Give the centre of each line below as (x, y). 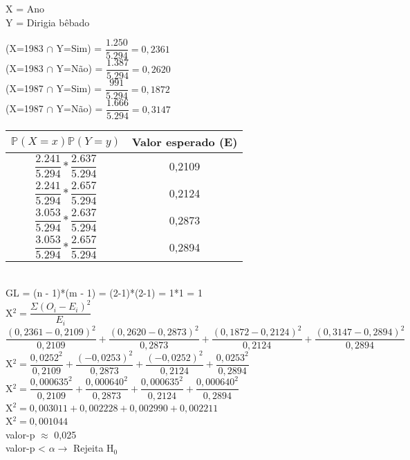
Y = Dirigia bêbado (48, 22)
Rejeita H (94, 448)
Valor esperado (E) (185, 142)
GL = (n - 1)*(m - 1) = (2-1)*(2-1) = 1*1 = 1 (104, 293)
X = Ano (25, 8)
